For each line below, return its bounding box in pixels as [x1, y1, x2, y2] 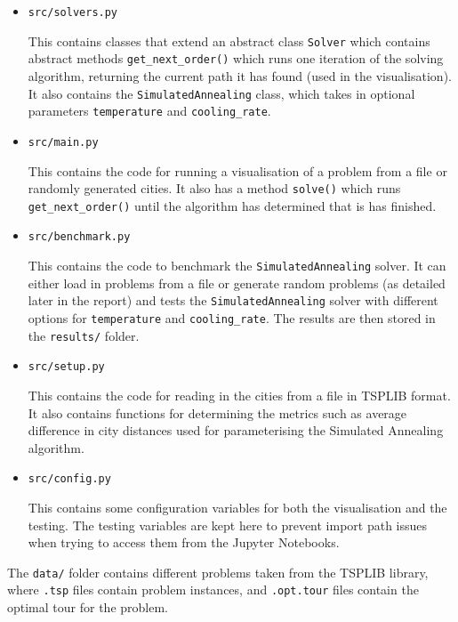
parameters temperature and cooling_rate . [28, 101, 271, 120]
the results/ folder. [28, 326, 140, 344]
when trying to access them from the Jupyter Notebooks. [28, 533, 340, 552]
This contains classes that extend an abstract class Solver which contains [28, 31, 430, 50]
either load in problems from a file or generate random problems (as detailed [28, 273, 446, 292]
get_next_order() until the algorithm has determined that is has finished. [28, 196, 437, 214]
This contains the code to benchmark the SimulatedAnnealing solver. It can [28, 256, 446, 275]
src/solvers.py [28, 6, 118, 19]
